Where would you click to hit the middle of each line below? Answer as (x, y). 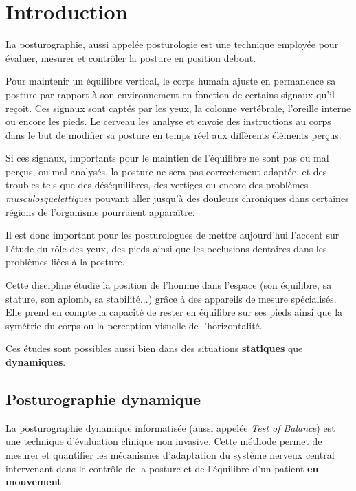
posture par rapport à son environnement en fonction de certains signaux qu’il (170, 94)
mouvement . (35, 482)
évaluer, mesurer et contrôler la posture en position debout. (131, 57)
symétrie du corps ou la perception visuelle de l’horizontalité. (134, 325)
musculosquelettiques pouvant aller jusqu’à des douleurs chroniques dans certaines (177, 198)
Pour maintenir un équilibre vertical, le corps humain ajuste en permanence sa (171, 81)
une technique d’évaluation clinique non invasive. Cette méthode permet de (164, 441)
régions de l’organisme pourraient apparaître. (100, 211)
